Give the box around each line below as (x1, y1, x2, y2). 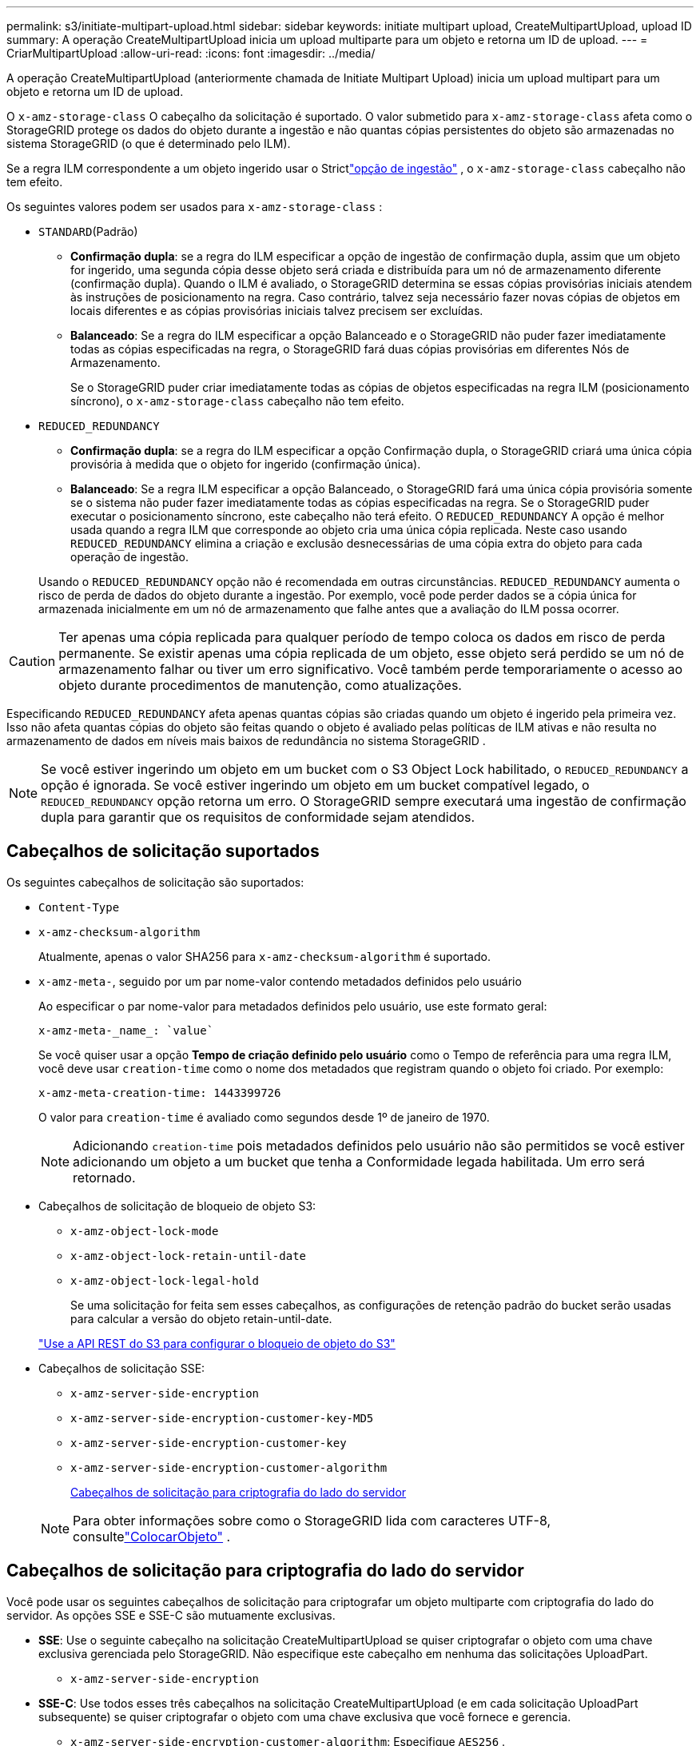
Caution (9, 653, 56, 669)
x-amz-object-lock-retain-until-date (70, 1249, 307, 1262)
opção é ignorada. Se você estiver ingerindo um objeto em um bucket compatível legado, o (41, 777, 590, 793)
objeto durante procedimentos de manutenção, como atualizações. (58, 677, 462, 693)
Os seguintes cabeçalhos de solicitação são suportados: (6, 875, 304, 889)
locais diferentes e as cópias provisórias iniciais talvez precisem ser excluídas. (70, 304, 483, 317)
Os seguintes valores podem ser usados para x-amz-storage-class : (6, 200, 383, 213)
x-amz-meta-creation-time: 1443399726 (38, 1086, 281, 1099)
